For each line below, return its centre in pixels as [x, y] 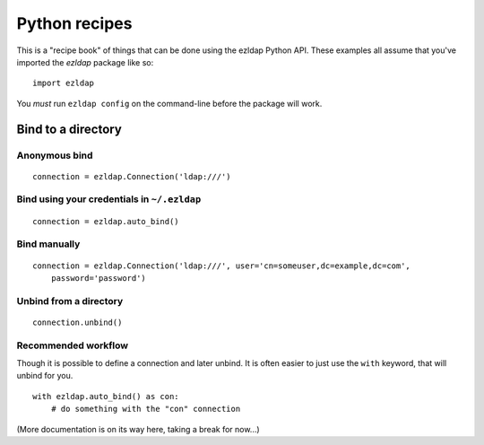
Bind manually [48, 244]
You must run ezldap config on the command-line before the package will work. [169, 103]
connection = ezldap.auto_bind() [106, 221]
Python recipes [74, 23]
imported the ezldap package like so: [85, 62]
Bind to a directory [69, 129]
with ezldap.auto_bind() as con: [106, 396]
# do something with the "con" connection [146, 409]
